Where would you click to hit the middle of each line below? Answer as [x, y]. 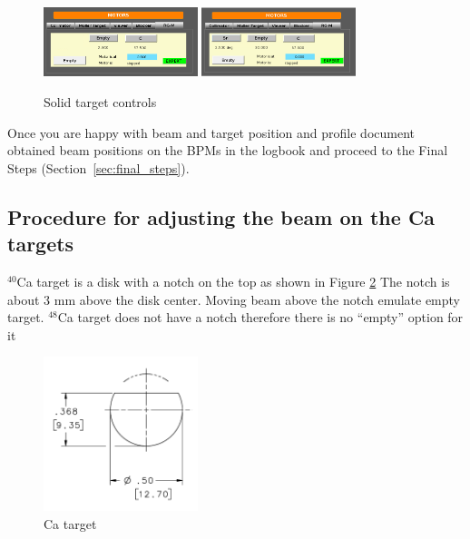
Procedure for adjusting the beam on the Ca [221, 216]
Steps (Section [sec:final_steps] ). [98, 167]
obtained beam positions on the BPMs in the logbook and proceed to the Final [228, 150]
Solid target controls [100, 102]
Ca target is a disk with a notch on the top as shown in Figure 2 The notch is [233, 282]
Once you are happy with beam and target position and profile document [211, 132]
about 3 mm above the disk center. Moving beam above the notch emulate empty [234, 299]
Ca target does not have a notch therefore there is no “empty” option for [260, 317]
